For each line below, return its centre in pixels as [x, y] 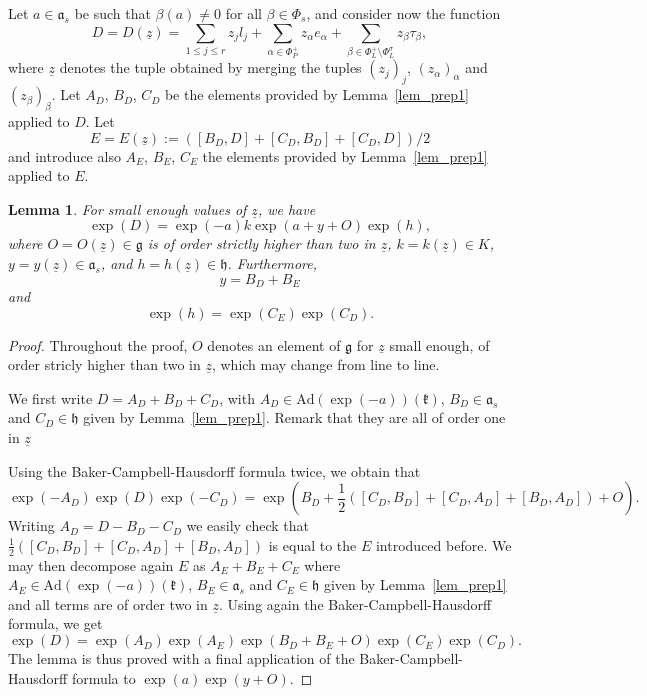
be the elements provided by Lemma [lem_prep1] [316, 94]
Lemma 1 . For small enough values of [127, 208]
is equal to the [312, 544]
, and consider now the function [403, 13]
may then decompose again [91, 564]
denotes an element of [274, 344]
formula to [103, 677]
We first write [50, 397]
